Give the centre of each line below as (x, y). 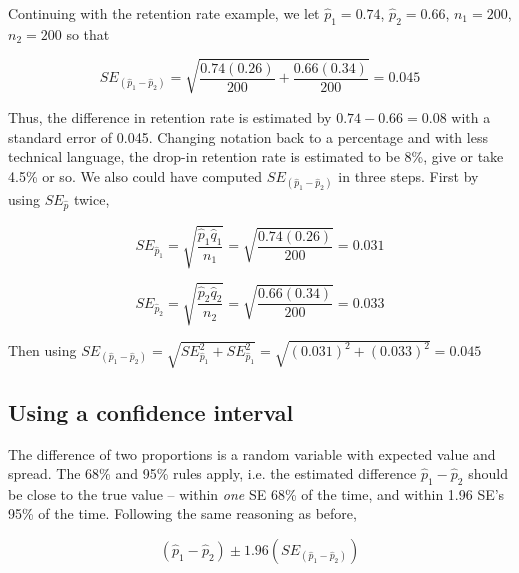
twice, (91, 198)
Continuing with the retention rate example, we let (164, 13)
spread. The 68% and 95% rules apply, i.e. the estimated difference (212, 473)
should (488, 473)
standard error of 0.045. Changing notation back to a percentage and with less (248, 136)
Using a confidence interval (151, 411)
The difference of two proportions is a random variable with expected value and (252, 453)
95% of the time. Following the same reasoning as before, (182, 513)
